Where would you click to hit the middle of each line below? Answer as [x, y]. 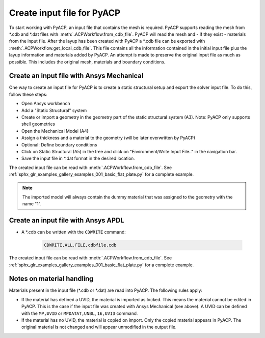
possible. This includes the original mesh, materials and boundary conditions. [87, 62]
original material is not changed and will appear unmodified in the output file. [99, 327]
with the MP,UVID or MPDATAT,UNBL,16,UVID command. [80, 313]
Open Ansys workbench [46, 104]
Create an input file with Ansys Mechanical [76, 76]
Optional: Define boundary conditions [59, 144]
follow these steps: [28, 94]
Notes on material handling [51, 279]
